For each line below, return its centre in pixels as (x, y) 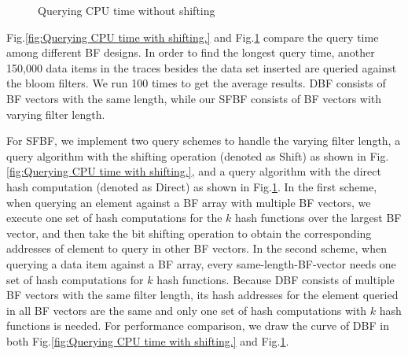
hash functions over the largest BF (318, 218)
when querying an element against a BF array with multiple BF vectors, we (189, 202)
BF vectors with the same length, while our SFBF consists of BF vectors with (194, 98)
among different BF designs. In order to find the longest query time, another (191, 52)
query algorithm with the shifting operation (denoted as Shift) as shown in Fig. (198, 155)
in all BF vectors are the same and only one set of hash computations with (187, 310)
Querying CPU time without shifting (127, 10)
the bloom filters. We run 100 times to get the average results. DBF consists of (196, 83)
